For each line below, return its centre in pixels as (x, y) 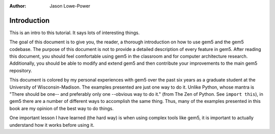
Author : (18, 6)
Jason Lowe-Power (70, 6)
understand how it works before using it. (52, 125)
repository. (21, 70)
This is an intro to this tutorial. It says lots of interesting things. (75, 33)
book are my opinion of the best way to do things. (62, 108)
